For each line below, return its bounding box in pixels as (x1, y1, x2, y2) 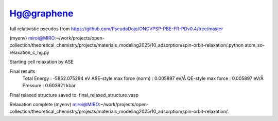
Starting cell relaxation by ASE (9, 59, 74, 65)
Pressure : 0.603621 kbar (22, 83, 76, 89)
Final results (9, 68, 36, 74)
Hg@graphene (9, 8, 74, 19)
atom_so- (245, 42, 265, 48)
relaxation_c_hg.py (9, 49, 49, 55)
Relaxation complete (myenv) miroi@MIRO (9, 102, 99, 108)
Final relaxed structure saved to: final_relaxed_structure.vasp (9, 92, 139, 98)
